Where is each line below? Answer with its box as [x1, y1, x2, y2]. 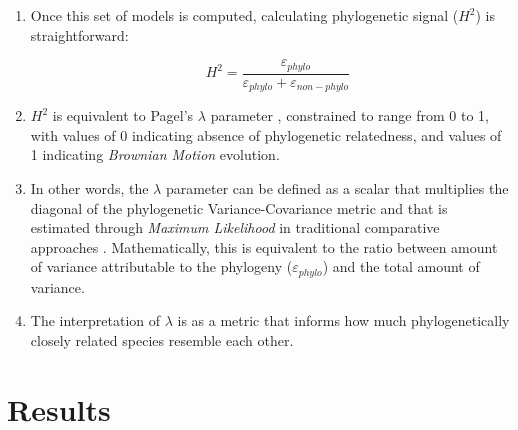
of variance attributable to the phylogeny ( [30, 256, 293, 277]
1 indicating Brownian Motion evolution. [30, 144, 280, 165]
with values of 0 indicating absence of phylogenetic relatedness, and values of [30, 124, 502, 145]
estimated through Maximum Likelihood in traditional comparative [30, 217, 440, 238]
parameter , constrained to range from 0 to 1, [210, 105, 489, 126]
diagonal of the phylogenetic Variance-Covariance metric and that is [30, 197, 448, 218]
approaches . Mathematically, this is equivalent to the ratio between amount [30, 236, 498, 257]
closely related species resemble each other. [30, 329, 294, 350]
